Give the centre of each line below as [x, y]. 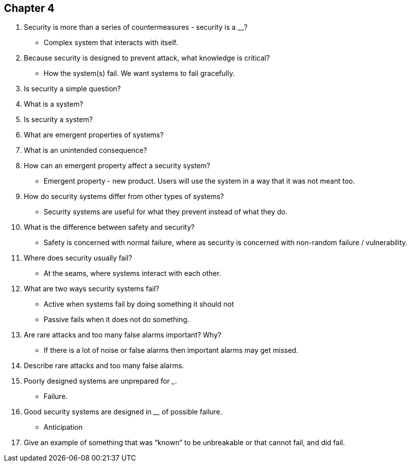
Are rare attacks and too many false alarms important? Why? [123, 335]
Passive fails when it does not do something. [117, 320]
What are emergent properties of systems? [94, 135]
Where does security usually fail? [78, 258]
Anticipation [63, 427]
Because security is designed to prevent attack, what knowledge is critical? [147, 58]
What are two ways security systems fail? [91, 289]
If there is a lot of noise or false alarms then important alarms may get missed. [171, 350]
